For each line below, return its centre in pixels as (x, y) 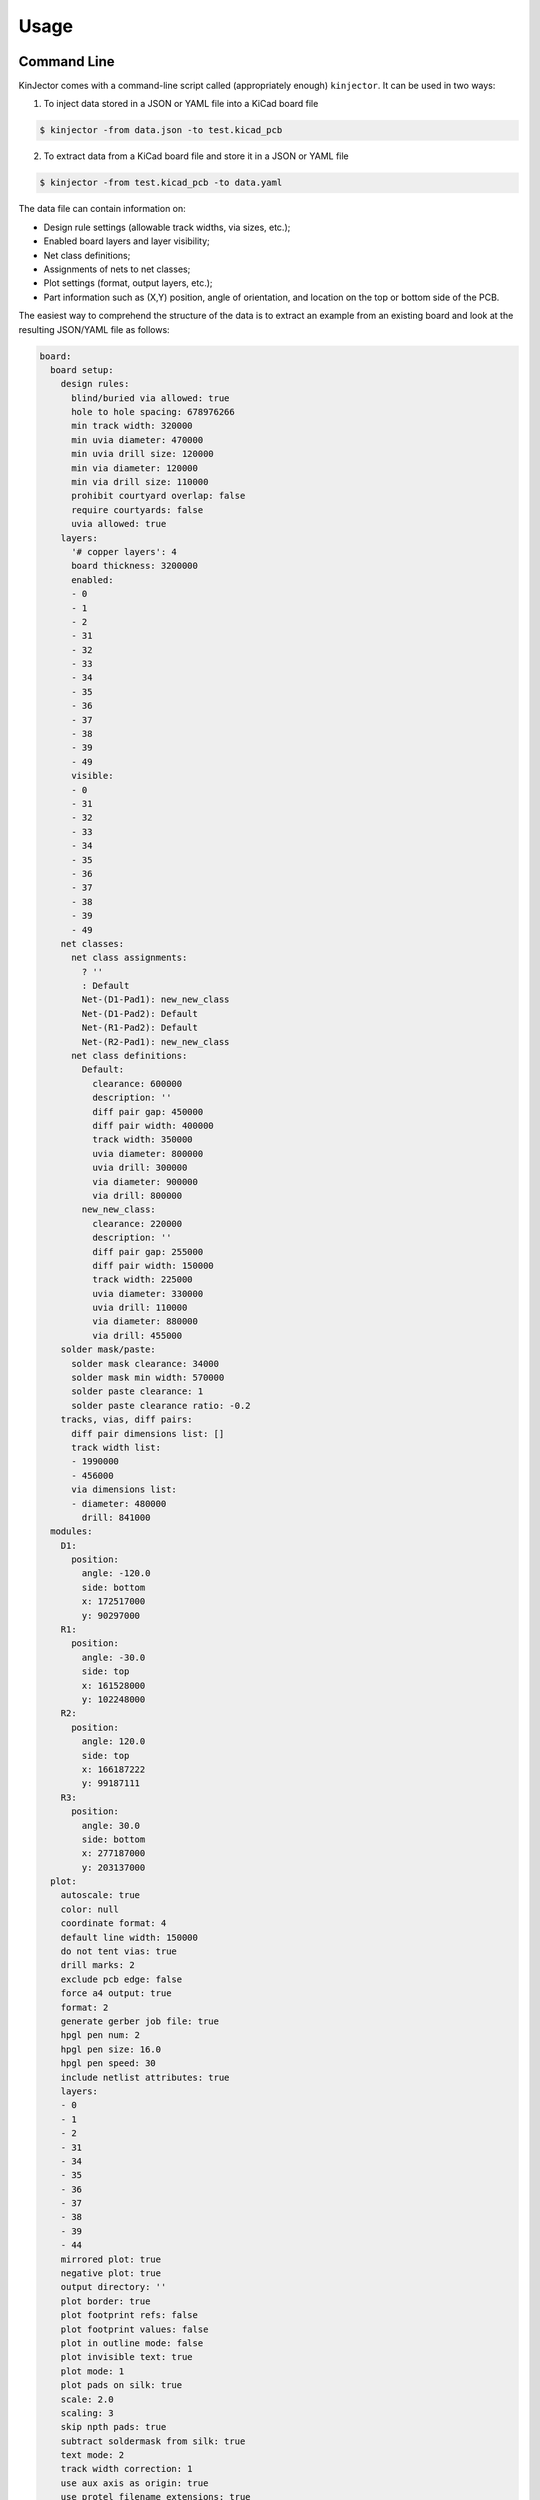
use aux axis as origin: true (134, 2483)
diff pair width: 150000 (152, 1265)
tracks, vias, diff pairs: (127, 1419)
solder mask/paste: (108, 1349)
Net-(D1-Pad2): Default (140, 1013)
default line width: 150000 (129, 1937)
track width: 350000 (142, 1139)
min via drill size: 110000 (140, 482)
